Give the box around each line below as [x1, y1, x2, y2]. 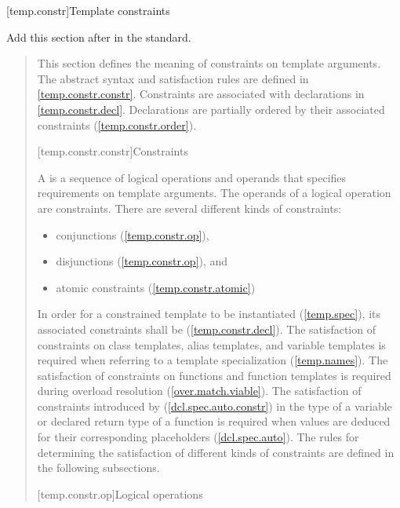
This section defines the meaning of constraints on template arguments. [37, 55, 381, 71]
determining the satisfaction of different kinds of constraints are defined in [37, 444, 395, 460]
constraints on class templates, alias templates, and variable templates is [37, 336, 386, 353]
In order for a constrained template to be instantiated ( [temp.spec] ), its [37, 305, 381, 322]
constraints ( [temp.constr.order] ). [37, 116, 197, 133]
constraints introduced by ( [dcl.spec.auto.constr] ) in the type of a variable [37, 397, 392, 414]
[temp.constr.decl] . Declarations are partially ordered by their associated [37, 101, 385, 117]
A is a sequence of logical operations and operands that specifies [37, 169, 347, 185]
